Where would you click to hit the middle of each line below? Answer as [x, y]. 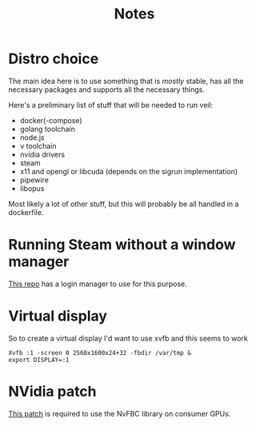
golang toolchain [48, 129]
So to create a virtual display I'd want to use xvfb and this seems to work [128, 338]
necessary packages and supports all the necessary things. [107, 90]
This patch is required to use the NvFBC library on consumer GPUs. [120, 413]
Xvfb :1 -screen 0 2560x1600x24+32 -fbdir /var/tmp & [100, 352]
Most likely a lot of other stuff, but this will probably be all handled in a [124, 204]
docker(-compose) [51, 120]
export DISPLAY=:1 [39, 360]
